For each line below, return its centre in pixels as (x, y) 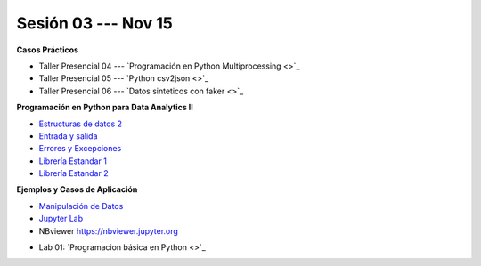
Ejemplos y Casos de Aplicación (77, 189)
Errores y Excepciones (80, 149)
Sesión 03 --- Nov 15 (94, 23)
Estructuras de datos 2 (81, 124)
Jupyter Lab (61, 219)
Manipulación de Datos (81, 206)
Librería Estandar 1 (73, 161)
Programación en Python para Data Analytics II (105, 108)
